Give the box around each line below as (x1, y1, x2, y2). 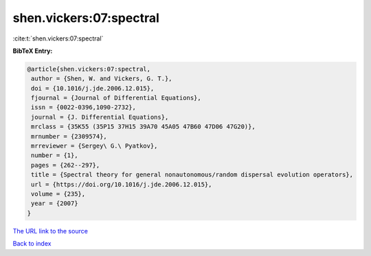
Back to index (12, 240, 52, 248)
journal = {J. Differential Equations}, (31, 113, 169, 121)
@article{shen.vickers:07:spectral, (27, 65, 151, 73)
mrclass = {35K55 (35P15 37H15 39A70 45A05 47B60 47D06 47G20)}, (31, 123, 256, 130)
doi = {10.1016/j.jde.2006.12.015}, (31, 84, 155, 92)
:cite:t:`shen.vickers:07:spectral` (12, 34, 104, 43)
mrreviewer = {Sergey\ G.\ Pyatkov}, (31, 142, 158, 150)
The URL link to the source (12, 226, 89, 235)
